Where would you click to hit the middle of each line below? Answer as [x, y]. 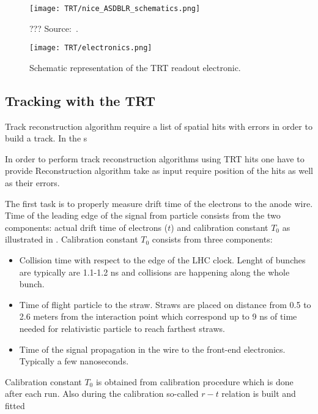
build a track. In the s [46, 138]
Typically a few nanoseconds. [74, 361]
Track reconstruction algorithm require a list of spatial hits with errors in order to [159, 126]
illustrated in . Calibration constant [72, 239]
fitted [15, 405]
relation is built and [259, 393]
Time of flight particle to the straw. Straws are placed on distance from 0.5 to [165, 304]
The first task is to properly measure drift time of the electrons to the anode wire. [159, 203]
